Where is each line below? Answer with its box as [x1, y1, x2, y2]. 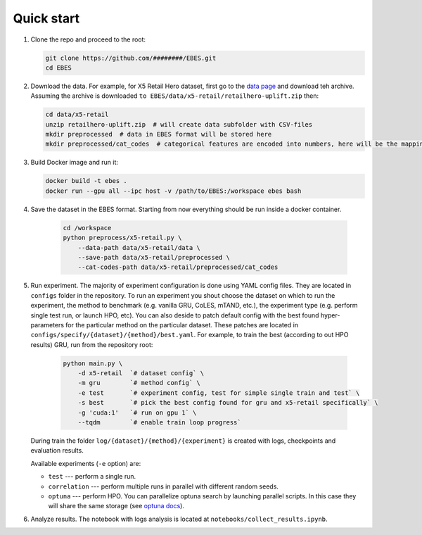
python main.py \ [63, 359, 123, 367]
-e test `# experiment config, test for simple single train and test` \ [77, 389, 360, 397]
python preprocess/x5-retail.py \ [63, 234, 182, 242]
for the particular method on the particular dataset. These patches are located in [65, 320, 299, 329]
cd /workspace [63, 224, 112, 232]
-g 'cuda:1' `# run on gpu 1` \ [77, 408, 197, 417]
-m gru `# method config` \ [77, 379, 200, 387]
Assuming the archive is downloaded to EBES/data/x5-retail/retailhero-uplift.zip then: [30, 92, 319, 100]
